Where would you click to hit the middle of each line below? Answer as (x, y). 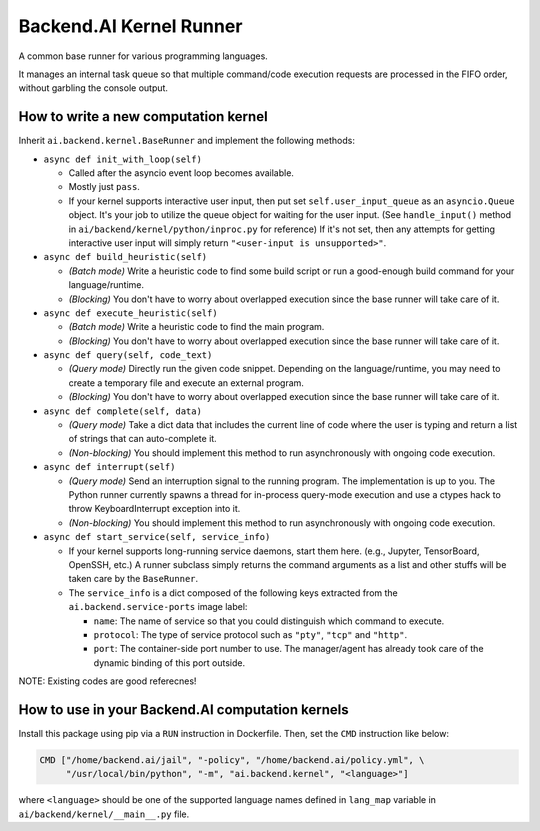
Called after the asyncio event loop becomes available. (181, 173)
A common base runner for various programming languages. (143, 56)
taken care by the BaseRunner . (133, 579)
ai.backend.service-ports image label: (158, 607)
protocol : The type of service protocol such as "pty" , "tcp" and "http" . (250, 634)
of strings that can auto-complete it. (142, 439)
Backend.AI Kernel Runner (130, 26)
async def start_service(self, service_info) (157, 537)
